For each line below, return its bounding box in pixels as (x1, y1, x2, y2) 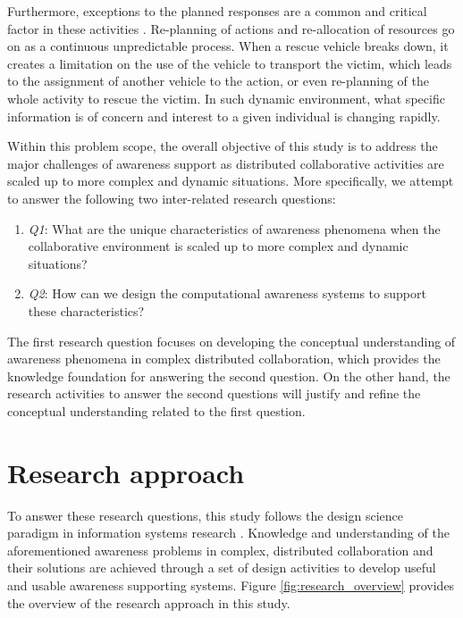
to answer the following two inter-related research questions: (7, 188, 336, 207)
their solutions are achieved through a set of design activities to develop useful (7, 558, 436, 577)
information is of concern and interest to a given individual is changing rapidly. (7, 106, 441, 125)
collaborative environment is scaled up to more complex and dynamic (28, 237, 408, 255)
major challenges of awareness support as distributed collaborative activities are (7, 154, 444, 172)
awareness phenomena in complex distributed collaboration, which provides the (7, 349, 441, 368)
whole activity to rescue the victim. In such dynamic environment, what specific (7, 88, 445, 107)
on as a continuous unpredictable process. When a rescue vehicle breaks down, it (7, 37, 449, 55)
